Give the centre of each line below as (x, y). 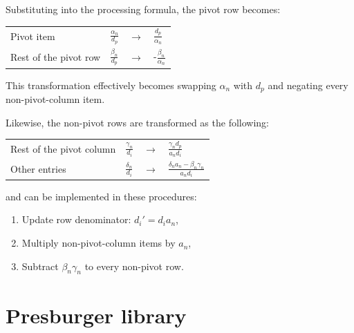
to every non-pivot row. (134, 266)
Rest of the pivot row (56, 56)
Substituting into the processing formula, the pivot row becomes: (143, 9)
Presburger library (96, 315)
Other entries (38, 168)
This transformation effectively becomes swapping (111, 85)
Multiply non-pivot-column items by (99, 243)
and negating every (308, 85)
